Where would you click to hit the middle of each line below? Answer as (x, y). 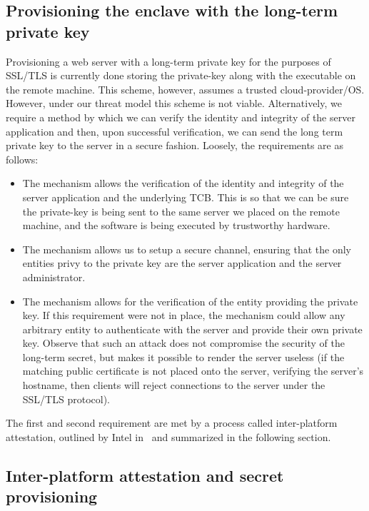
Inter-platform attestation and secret (145, 475)
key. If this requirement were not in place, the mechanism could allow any (184, 315)
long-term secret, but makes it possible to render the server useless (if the (183, 356)
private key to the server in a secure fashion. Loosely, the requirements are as (175, 145)
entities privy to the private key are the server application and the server (182, 263)
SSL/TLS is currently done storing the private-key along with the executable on (181, 75)
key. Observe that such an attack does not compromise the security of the (183, 343)
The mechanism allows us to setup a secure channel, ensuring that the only (187, 249)
